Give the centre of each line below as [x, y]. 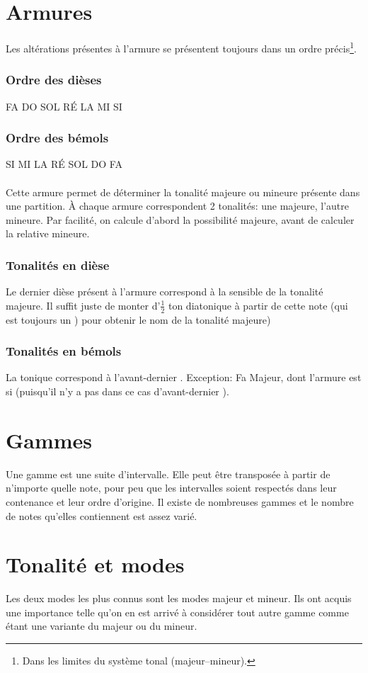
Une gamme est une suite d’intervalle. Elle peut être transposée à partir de [168, 474]
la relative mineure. [48, 233]
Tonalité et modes [95, 564]
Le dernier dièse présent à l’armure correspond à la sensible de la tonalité [165, 292]
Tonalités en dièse [58, 265]
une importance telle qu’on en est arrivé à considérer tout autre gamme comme [177, 612]
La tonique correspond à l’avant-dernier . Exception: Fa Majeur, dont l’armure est [184, 377]
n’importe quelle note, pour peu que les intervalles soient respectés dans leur [171, 488]
